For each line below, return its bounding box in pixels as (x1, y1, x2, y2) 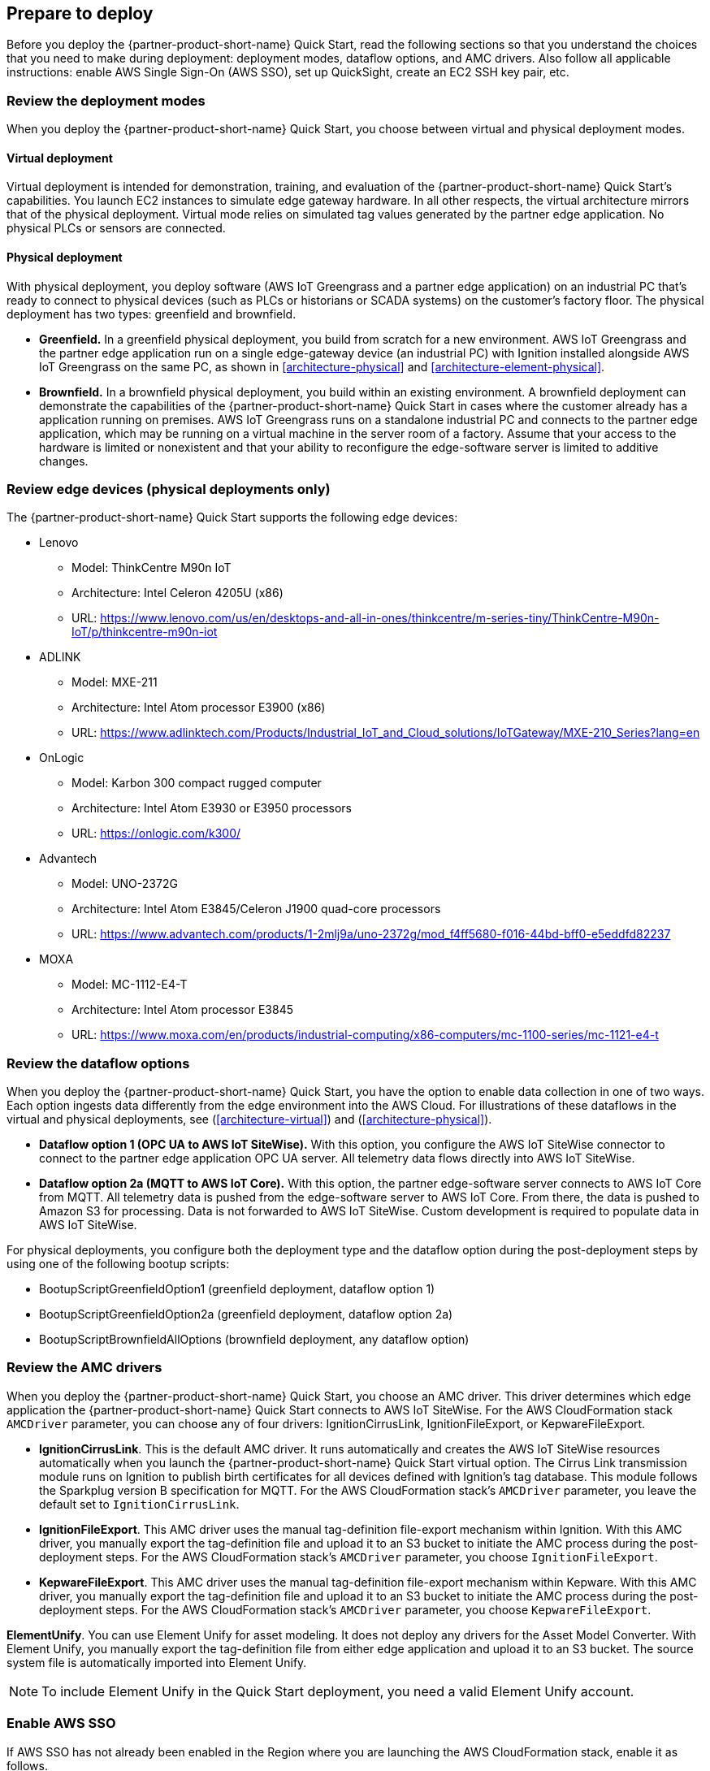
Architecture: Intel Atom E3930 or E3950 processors (71, 801, 352, 816)
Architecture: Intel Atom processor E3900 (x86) (71, 700, 326, 715)
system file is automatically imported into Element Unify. (6, 1655, 307, 1669)
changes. (39, 453, 89, 468)
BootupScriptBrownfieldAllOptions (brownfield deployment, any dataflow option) (39, 1332, 470, 1347)
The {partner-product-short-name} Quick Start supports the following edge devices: (6, 510, 458, 525)
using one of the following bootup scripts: (6, 1257, 230, 1271)
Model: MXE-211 (71, 675, 158, 690)
